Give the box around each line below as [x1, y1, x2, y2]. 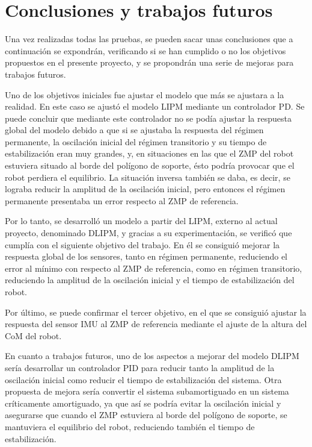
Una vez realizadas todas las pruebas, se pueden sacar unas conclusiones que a [5, 33, 293, 45]
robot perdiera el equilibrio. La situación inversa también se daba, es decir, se [5, 170, 290, 183]
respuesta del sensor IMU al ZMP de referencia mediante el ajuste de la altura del [5, 317, 307, 330]
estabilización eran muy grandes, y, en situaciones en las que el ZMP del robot [5, 147, 294, 160]
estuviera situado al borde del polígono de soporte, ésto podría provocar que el [5, 159, 295, 172]
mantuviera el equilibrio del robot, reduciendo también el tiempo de [5, 420, 255, 433]
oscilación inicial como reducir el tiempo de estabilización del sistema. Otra [5, 373, 282, 386]
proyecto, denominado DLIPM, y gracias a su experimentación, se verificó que [5, 227, 292, 239]
